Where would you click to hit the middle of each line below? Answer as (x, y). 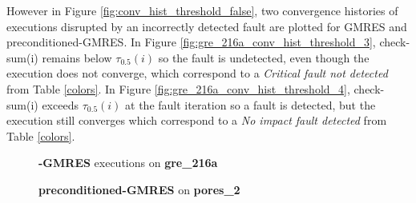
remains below (77, 57)
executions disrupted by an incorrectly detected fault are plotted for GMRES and (207, 26)
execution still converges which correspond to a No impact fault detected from (197, 120)
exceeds (60, 104)
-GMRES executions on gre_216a (128, 163)
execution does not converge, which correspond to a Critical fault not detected (197, 73)
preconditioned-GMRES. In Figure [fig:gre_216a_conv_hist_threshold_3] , (191, 42)
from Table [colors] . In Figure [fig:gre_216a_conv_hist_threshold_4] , (178, 88)
